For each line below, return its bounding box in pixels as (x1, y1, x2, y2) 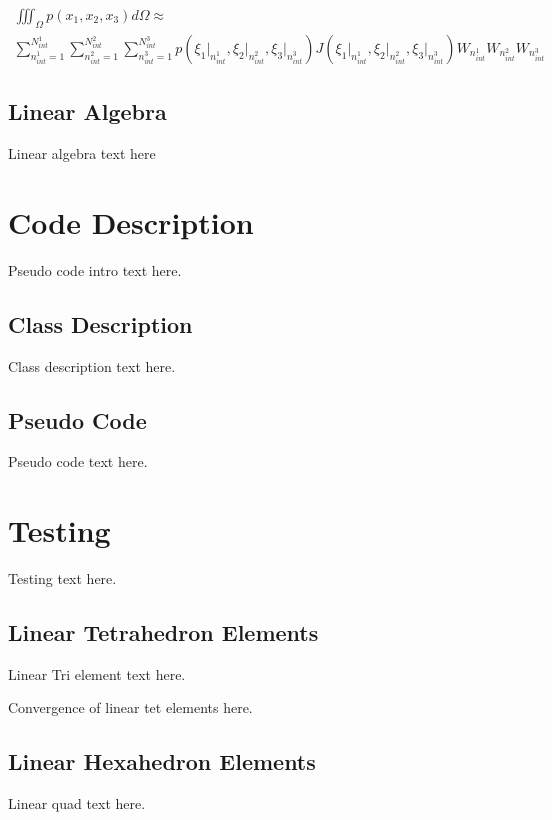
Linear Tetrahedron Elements (8, 617, 319, 648)
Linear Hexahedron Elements (8, 746, 316, 777)
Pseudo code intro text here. (8, 259, 182, 280)
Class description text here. (8, 355, 176, 376)
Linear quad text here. (8, 793, 146, 814)
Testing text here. (8, 568, 117, 589)
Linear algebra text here (8, 143, 156, 164)
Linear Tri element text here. (8, 663, 186, 684)
